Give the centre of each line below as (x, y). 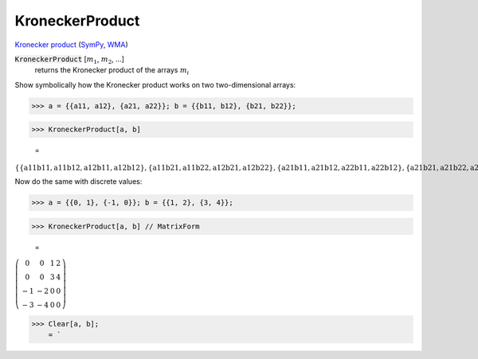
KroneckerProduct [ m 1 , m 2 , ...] (70, 60)
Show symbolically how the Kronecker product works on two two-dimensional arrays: (155, 84)
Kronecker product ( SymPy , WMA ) (72, 45)
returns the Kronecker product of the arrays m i (112, 71)
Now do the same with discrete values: (78, 181)
